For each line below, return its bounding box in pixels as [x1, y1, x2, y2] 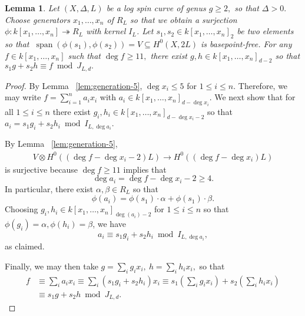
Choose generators [5, 13, 70, 25]
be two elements [237, 25, 294, 37]
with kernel [86, 25, 126, 37]
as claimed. [5, 240, 45, 252]
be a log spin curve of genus [106, 2, 206, 14]
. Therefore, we [233, 79, 288, 91]
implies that [123, 163, 167, 175]
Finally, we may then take [5, 259, 98, 272]
